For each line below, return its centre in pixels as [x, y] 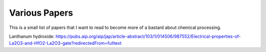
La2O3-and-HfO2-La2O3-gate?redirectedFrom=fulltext [65, 43]
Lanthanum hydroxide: [32, 36]
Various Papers [41, 13]
